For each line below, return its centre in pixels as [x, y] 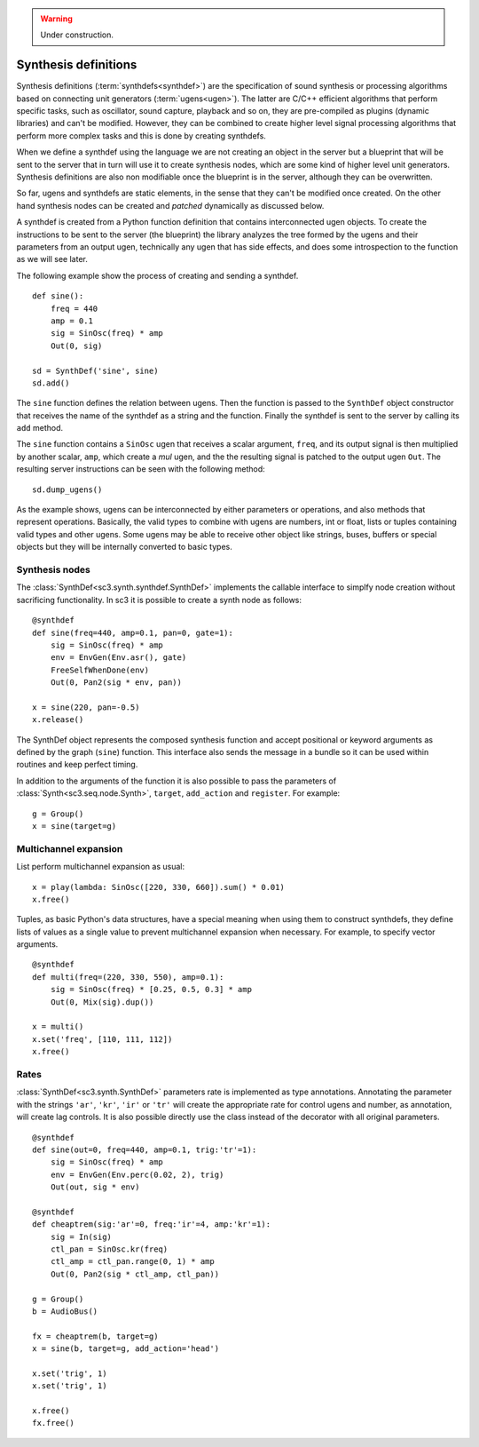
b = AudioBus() [65, 1311]
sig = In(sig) [81, 1236]
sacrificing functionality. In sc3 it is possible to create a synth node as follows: [159, 600]
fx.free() [53, 1423]
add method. [40, 428]
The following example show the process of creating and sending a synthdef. [157, 275]
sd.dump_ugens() [67, 489]
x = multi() [58, 1027]
